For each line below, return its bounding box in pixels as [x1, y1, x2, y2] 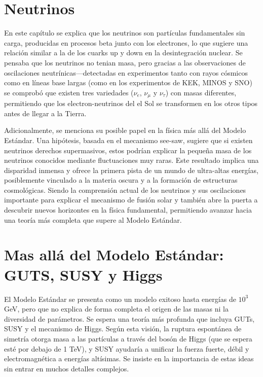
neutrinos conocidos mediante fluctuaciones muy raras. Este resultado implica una [4, 155, 259, 165]
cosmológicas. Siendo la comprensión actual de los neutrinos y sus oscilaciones [4, 184, 246, 195]
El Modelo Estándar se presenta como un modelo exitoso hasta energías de [4, 293, 236, 304]
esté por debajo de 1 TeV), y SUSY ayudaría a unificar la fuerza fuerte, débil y [4, 343, 249, 354]
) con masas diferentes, [165, 87, 237, 97]
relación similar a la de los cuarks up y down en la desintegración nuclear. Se [4, 47, 243, 58]
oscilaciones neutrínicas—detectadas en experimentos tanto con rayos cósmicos [4, 67, 248, 78]
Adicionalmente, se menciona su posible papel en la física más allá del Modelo [4, 125, 246, 135]
